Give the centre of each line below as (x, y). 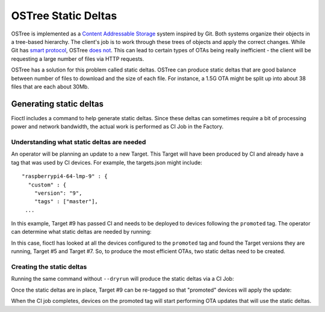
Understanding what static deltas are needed (79, 142)
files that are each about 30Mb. (50, 87)
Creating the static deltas (49, 267)
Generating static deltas (57, 104)
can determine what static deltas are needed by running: (81, 232)
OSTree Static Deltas (64, 16)
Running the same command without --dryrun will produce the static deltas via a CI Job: (122, 279)
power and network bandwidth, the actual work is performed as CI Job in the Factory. (117, 127)
